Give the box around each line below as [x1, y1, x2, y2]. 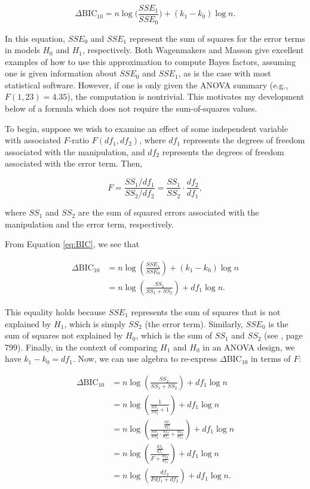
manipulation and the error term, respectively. [5, 217, 174, 230]
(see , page [264, 329, 303, 342]
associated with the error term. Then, [5, 157, 143, 170]
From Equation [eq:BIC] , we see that [5, 238, 140, 250]
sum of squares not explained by [5, 329, 123, 342]
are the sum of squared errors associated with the [78, 206, 259, 219]
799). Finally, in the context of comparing [5, 340, 158, 353]
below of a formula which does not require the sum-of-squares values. [5, 102, 257, 115]
